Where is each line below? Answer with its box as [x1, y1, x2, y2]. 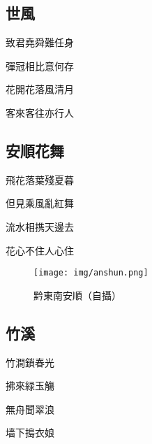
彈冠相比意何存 [6, 58, 74, 73]
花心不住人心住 [6, 243, 74, 257]
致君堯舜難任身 [6, 35, 74, 50]
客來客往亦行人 [6, 105, 74, 120]
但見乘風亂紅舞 [6, 196, 74, 210]
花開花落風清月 [6, 82, 74, 96]
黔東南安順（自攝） [33, 287, 121, 302]
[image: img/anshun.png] [33, 268, 149, 278]
